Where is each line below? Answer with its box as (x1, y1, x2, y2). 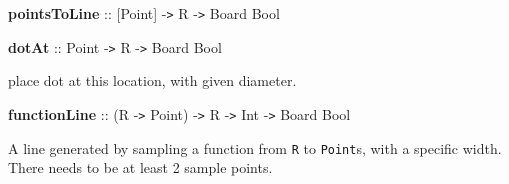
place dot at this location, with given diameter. (8, 70, 297, 91)
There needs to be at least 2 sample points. (8, 157, 273, 178)
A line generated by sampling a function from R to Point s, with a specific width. (8, 137, 502, 158)
